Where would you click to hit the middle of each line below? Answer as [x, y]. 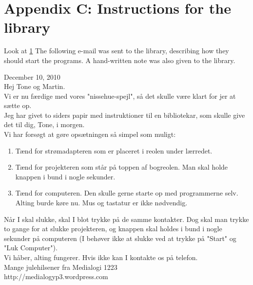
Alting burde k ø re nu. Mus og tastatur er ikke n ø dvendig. [101, 203]
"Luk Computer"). [31, 248]
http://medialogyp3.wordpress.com [56, 276]
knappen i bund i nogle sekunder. [65, 176]
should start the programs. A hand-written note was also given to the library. [120, 60]
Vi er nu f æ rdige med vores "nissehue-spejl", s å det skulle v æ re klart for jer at [120, 96]
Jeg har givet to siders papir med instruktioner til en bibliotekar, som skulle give [125, 115]
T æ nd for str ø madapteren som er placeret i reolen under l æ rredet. [114, 150]
